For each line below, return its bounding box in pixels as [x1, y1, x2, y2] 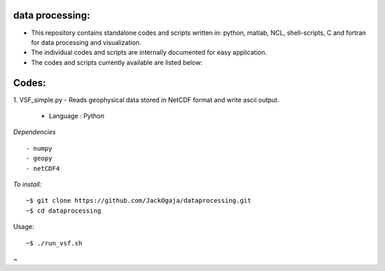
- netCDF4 [26, 164, 60, 172]
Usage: [13, 223, 35, 231]
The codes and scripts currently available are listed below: [31, 58, 203, 67]
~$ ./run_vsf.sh [26, 239, 83, 247]
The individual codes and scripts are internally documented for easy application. [31, 48, 267, 57]
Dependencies [13, 128, 56, 137]
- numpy [26, 144, 53, 152]
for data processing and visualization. [31, 38, 142, 46]
